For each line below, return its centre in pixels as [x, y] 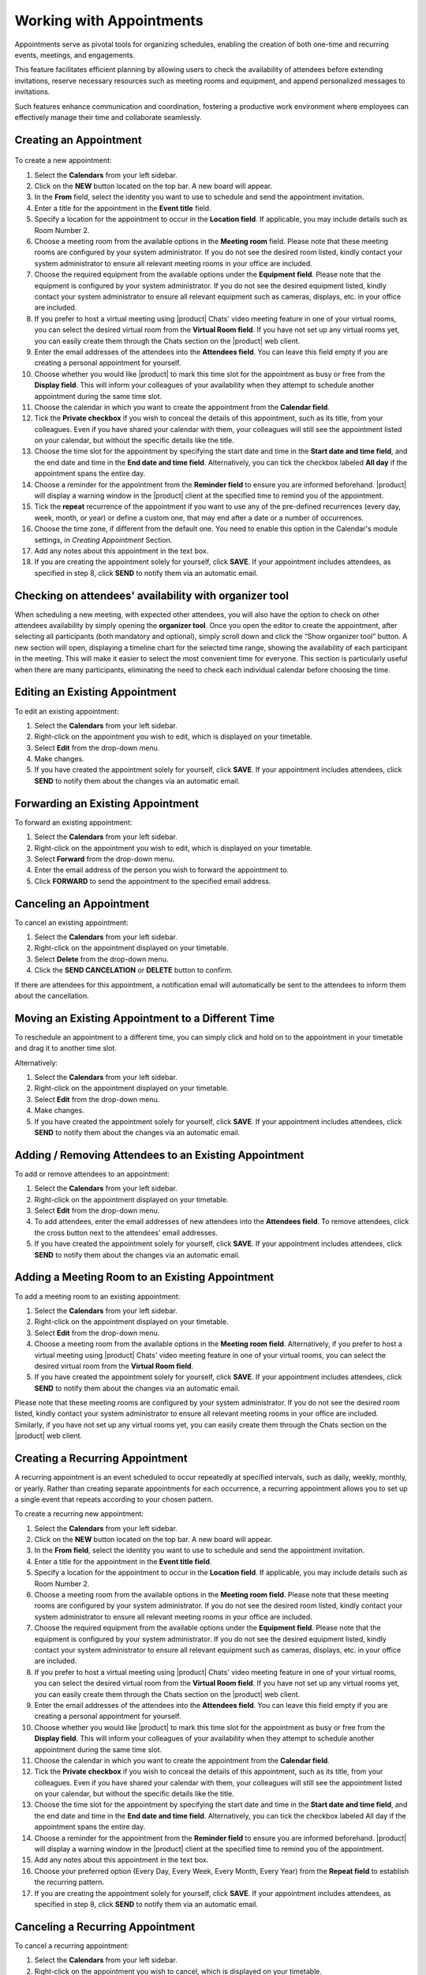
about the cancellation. [52, 995]
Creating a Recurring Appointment [101, 1459]
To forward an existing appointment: [73, 822]
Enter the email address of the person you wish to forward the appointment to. [162, 870]
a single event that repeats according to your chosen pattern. [114, 1499]
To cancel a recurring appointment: [72, 1945]
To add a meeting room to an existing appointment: [97, 1296]
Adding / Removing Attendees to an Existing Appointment [159, 1155]
